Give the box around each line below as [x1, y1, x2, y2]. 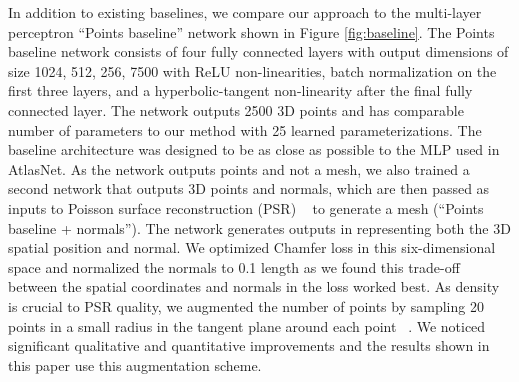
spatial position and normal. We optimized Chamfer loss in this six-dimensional [8, 237, 496, 258]
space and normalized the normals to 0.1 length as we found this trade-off [8, 256, 460, 277]
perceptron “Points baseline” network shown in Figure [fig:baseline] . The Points [8, 21, 495, 42]
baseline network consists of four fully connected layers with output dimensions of [8, 41, 509, 62]
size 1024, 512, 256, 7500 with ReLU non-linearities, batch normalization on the [8, 60, 497, 81]
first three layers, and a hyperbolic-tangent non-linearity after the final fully [8, 80, 473, 101]
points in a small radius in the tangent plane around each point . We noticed [8, 315, 486, 336]
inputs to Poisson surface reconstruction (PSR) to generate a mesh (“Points [8, 197, 484, 218]
